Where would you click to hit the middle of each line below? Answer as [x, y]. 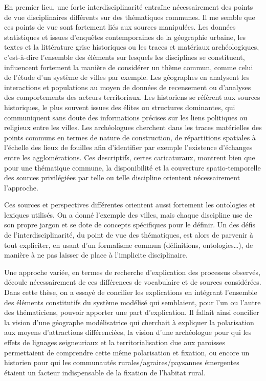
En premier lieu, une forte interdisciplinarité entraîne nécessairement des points [129, 7]
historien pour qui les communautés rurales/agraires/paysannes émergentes [122, 362]
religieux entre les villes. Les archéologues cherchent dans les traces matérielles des [133, 127]
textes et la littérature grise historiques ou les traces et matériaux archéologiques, [132, 47]
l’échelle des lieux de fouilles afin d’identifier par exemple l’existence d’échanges [128, 147]
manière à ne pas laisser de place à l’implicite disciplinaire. [96, 255]
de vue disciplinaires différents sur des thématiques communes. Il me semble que [130, 17]
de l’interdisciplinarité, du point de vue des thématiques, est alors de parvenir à [129, 235]
